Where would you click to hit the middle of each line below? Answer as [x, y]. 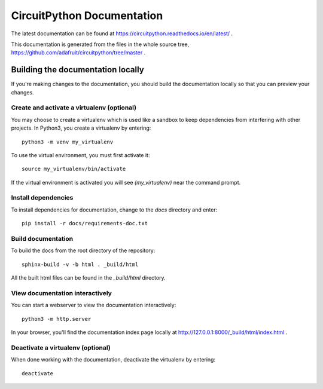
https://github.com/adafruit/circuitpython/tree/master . [78, 53]
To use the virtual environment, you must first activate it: [80, 155]
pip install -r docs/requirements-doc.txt [85, 223]
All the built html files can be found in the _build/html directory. [88, 278]
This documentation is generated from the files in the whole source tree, [100, 44]
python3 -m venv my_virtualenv [68, 142]
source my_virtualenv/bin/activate [74, 169]
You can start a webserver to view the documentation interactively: [94, 305]
